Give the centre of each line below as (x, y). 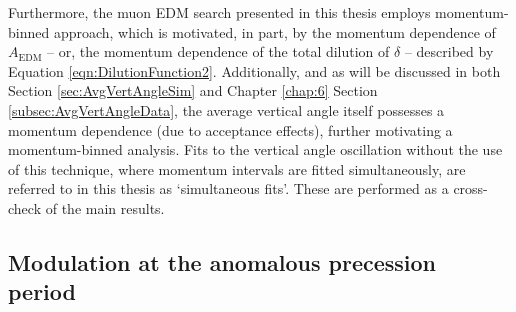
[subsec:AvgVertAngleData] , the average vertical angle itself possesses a (226, 109)
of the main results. (105, 207)
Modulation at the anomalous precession (222, 261)
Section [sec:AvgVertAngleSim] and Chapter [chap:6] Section (193, 90)
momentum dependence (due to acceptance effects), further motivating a (230, 129)
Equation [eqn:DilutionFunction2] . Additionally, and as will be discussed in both (254, 70)
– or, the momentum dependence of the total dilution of (218, 51)
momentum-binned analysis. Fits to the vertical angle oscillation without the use (255, 149)
